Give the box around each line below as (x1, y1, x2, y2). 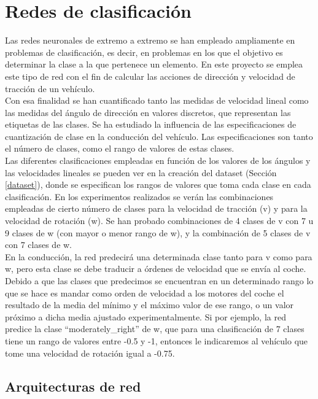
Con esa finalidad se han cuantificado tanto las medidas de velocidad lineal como (5, 94, 309, 107)
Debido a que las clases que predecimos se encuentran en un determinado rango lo (5, 274, 314, 287)
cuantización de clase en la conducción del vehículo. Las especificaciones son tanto (5, 130, 313, 142)
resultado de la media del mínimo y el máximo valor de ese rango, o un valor (5, 298, 294, 311)
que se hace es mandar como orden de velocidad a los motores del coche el (5, 286, 284, 299)
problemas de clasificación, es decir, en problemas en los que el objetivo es (5, 45, 283, 58)
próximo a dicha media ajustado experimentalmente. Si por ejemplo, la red (5, 310, 286, 323)
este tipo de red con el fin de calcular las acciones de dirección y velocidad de (5, 69, 295, 82)
